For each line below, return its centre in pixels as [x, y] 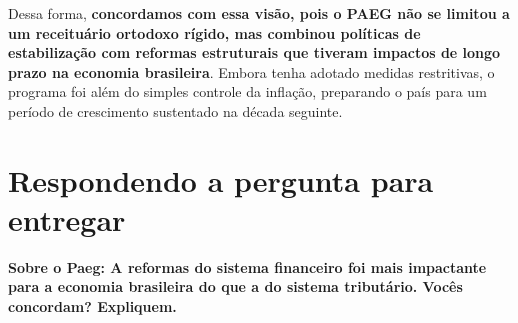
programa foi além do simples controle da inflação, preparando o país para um [247, 91]
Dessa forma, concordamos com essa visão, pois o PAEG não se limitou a [259, 13]
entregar [67, 218]
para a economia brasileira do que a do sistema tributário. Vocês [235, 286]
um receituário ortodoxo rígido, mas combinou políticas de [214, 32]
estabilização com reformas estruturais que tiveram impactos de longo [254, 52]
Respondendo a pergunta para [221, 179]
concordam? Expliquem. [92, 306]
